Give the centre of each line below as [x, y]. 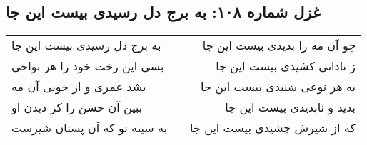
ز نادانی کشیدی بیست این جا [286, 66]
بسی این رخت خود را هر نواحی [88, 66]
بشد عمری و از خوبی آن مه [79, 87]
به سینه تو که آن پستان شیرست [90, 128]
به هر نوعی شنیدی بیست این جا [278, 87]
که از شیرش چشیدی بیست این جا [273, 128]
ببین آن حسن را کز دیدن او [77, 107]
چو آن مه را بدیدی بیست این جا [279, 45]
